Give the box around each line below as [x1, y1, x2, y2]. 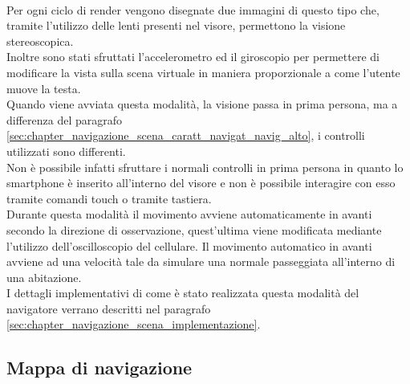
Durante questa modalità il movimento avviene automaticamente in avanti [6, 206, 372, 223]
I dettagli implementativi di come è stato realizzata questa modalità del [6, 284, 359, 301]
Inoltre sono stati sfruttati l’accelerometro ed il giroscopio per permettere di [6, 48, 380, 65]
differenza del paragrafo [6, 111, 123, 128]
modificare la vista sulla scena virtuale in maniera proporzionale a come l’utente [6, 63, 400, 80]
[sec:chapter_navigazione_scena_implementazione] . [6, 316, 261, 333]
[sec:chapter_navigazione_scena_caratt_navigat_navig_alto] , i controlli [6, 127, 365, 144]
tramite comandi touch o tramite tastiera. [6, 190, 212, 206]
